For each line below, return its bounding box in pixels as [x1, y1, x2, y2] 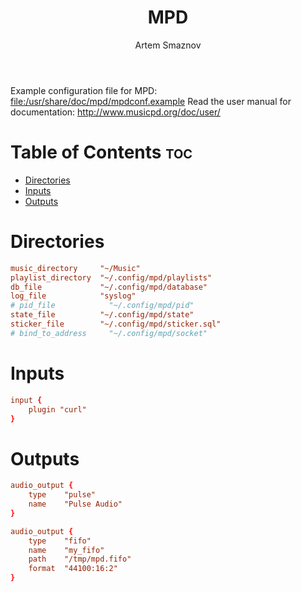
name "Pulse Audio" [28, 499, 123, 510]
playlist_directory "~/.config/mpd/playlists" [10, 272, 213, 283]
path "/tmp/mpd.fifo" [28, 554, 132, 565]
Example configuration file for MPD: [10, 84, 158, 96]
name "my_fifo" [28, 545, 105, 555]
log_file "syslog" [10, 291, 137, 301]
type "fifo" [28, 536, 92, 546]
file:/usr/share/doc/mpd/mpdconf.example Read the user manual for [10, 95, 292, 107]
